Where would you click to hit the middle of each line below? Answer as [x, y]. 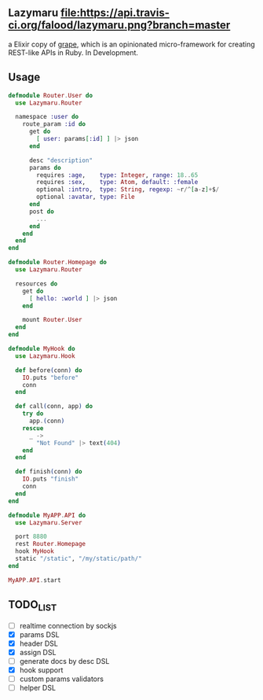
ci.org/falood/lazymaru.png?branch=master [119, 26]
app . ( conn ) [47, 421]
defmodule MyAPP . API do [47, 515]
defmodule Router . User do [50, 95]
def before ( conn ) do [49, 370]
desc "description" [60, 160]
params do [45, 168]
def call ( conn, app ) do [54, 407]
